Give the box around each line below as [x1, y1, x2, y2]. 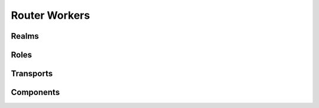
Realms [11, 31, 40, 41]
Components [11, 87, 60, 97]
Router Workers [11, 9, 90, 22]
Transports [11, 69, 53, 79]
